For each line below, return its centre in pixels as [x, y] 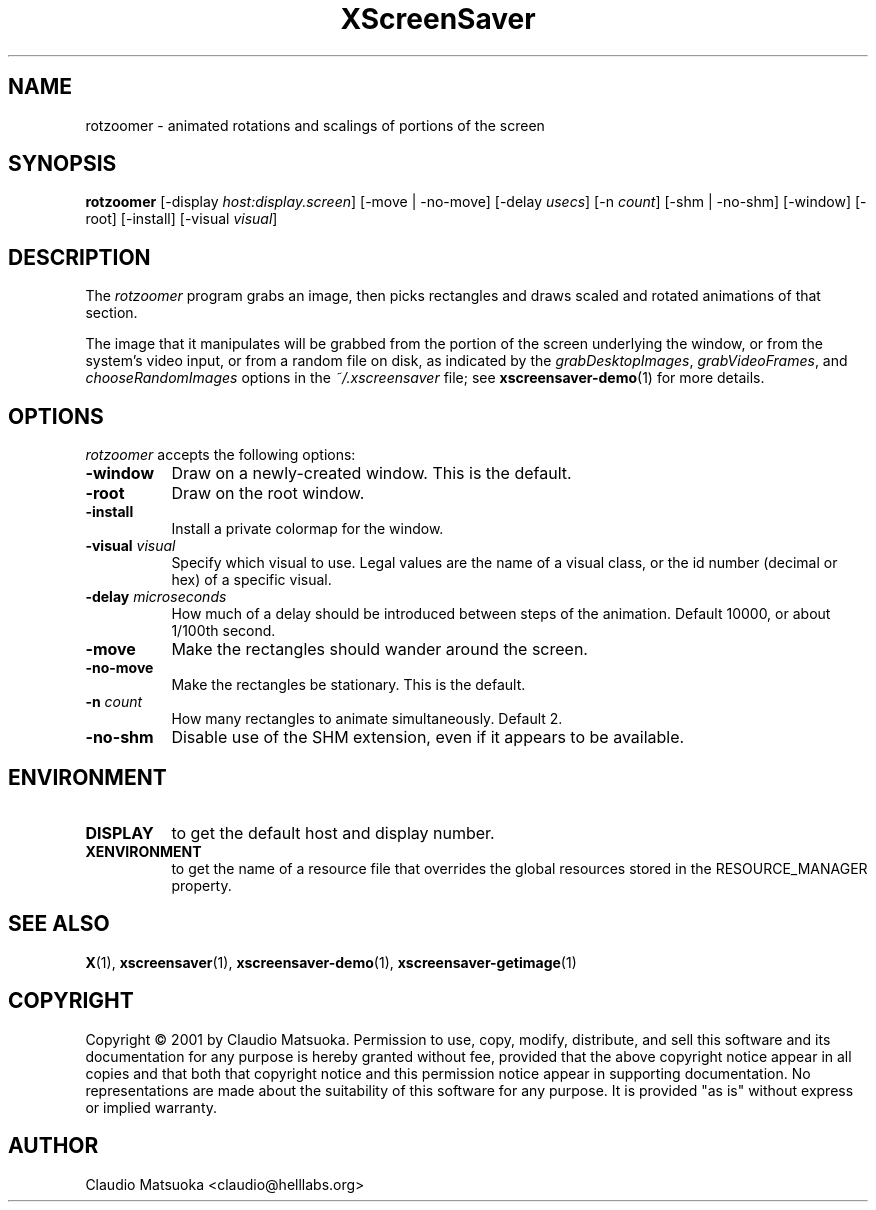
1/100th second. [223, 631]
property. [201, 885]
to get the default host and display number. [333, 832]
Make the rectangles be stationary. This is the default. [348, 685]
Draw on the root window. [268, 493]
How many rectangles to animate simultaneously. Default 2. [367, 719]
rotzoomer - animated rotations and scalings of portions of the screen [315, 125]
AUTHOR [53, 1146]
